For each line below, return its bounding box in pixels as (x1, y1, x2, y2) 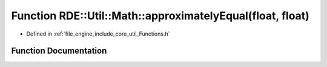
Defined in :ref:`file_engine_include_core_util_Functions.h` (26, 30, 170, 37)
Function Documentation (11, 46, 107, 56)
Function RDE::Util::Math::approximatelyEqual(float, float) (11, 9, 310, 22)
